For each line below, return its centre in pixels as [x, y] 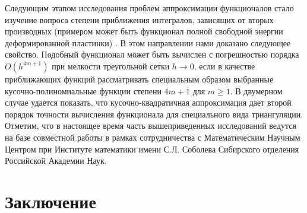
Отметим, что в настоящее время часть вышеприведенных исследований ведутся [151, 125]
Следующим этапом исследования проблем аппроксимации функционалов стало [149, 8]
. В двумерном [256, 90]
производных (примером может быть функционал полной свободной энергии [144, 31]
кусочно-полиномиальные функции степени [83, 90]
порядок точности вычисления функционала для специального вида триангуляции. [154, 114]
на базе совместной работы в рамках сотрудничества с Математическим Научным [153, 137]
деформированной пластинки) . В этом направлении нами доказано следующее [148, 42]
